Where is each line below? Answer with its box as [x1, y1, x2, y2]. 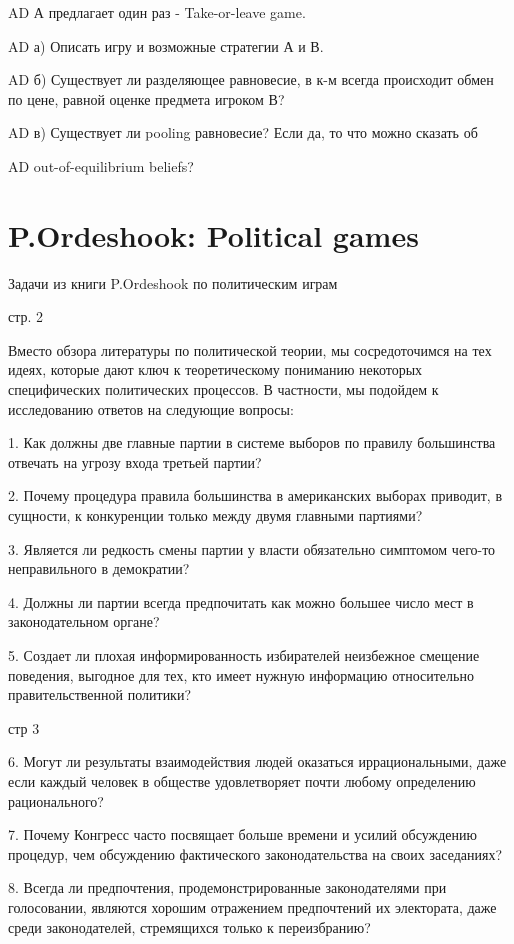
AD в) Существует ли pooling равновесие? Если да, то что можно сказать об [8, 122, 478, 143]
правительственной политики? [8, 684, 192, 705]
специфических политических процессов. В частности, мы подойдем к [8, 379, 439, 400]
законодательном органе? [8, 611, 160, 632]
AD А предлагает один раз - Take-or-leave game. [8, 2, 306, 22]
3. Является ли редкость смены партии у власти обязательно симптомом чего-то [8, 538, 496, 559]
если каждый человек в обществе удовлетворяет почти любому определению [8, 770, 476, 791]
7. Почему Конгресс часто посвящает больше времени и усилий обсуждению [8, 824, 478, 845]
